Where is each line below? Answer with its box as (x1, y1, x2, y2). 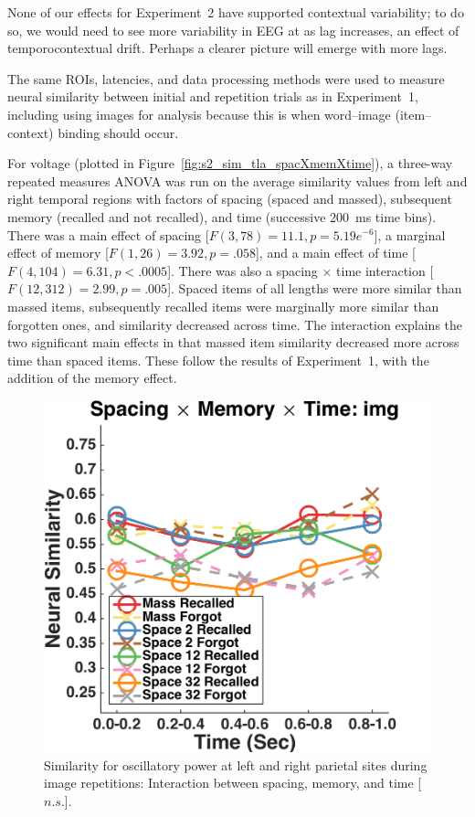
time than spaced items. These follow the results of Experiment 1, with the (7, 350, 429, 369)
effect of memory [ (7, 243, 109, 262)
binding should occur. (58, 122, 179, 142)
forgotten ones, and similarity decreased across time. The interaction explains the (7, 314, 463, 334)
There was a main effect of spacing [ (7, 225, 209, 244)
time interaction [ (336, 260, 434, 280)
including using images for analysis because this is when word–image (7, 104, 391, 123)
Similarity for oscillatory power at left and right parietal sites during (44, 755, 427, 774)
